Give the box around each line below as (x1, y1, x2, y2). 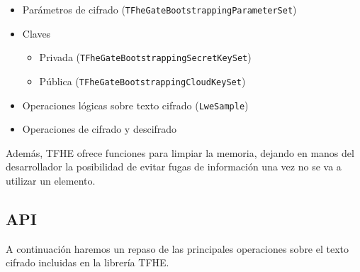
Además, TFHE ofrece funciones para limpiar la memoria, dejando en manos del (6, 145, 354, 160)
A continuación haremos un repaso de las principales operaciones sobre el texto (6, 241, 349, 256)
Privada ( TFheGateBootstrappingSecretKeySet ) (39, 50, 252, 65)
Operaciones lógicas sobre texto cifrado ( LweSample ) (22, 97, 249, 112)
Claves (22, 26, 51, 40)
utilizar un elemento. (6, 173, 96, 187)
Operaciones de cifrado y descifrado (22, 121, 177, 136)
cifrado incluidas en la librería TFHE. (6, 255, 169, 270)
